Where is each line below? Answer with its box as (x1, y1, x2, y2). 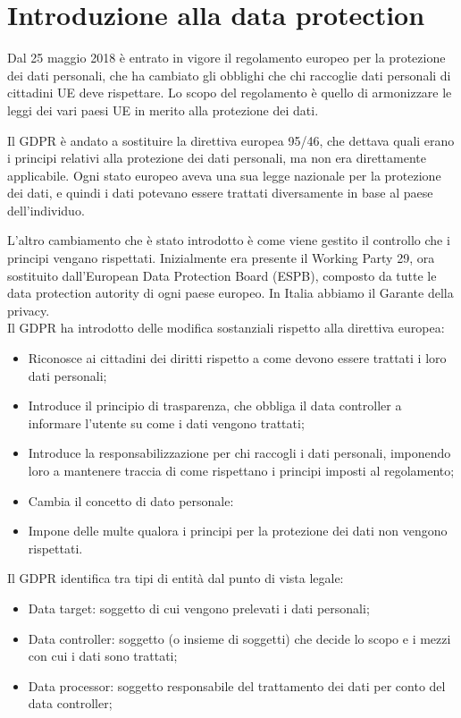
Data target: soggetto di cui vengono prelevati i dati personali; (28, 598, 370, 617)
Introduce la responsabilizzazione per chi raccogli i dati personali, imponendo (28, 443, 451, 462)
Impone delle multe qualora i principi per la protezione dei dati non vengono (28, 521, 448, 540)
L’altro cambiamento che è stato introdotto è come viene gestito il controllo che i (7, 231, 450, 249)
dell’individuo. (7, 200, 85, 219)
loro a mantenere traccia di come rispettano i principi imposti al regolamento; (28, 461, 455, 479)
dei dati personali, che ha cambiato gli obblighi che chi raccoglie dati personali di (7, 65, 451, 84)
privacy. (7, 300, 50, 319)
